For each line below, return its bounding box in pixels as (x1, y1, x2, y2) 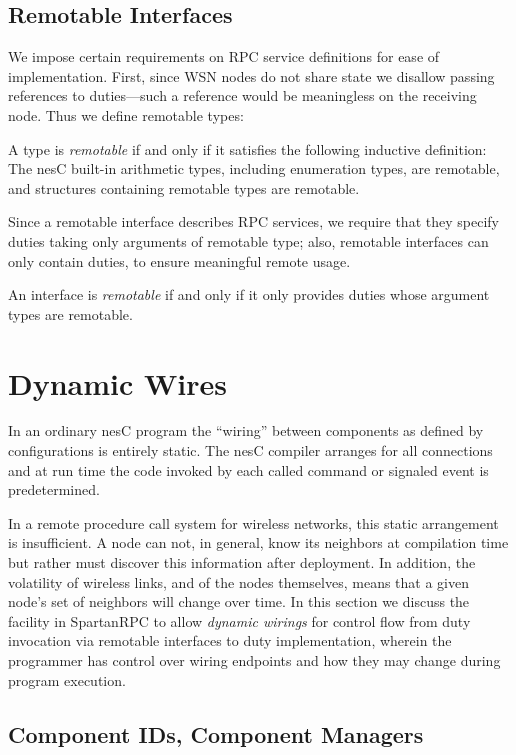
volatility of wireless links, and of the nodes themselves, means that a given (8, 571, 469, 592)
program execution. (8, 669, 126, 690)
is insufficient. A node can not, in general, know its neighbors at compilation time (8, 532, 509, 553)
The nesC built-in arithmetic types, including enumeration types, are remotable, (8, 158, 500, 179)
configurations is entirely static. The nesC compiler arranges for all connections (8, 440, 493, 461)
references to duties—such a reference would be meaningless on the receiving (8, 85, 477, 106)
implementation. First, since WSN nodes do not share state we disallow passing (8, 65, 495, 86)
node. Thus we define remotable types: (8, 104, 244, 125)
